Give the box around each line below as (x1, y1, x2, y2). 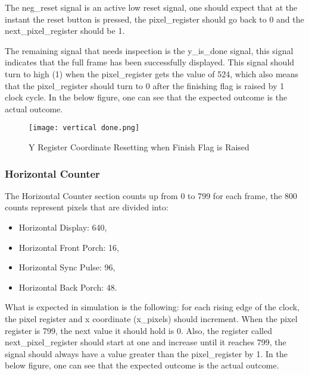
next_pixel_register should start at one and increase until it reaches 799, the (5, 336, 286, 348)
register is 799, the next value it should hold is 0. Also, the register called (5, 324, 272, 336)
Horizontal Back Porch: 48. (18, 281, 117, 293)
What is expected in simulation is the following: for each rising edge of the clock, (5, 301, 300, 313)
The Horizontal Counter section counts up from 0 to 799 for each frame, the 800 (5, 189, 298, 201)
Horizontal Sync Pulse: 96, (18, 261, 116, 273)
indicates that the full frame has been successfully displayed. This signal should (5, 56, 295, 68)
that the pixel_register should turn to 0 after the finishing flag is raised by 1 (5, 79, 285, 92)
